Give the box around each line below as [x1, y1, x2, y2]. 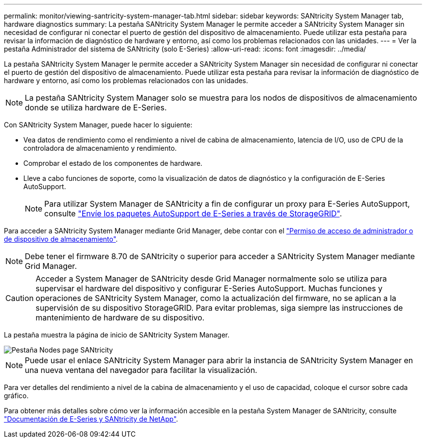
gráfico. [4, 391, 29, 400]
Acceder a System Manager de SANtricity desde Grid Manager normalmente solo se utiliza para [35, 274, 387, 283]
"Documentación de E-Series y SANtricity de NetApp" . [4, 415, 178, 423]
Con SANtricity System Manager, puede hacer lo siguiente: [4, 121, 193, 129]
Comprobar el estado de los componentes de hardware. [23, 159, 203, 167]
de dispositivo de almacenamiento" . [4, 235, 118, 243]
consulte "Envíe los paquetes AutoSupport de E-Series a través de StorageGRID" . [44, 209, 342, 218]
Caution [5, 293, 34, 303]
